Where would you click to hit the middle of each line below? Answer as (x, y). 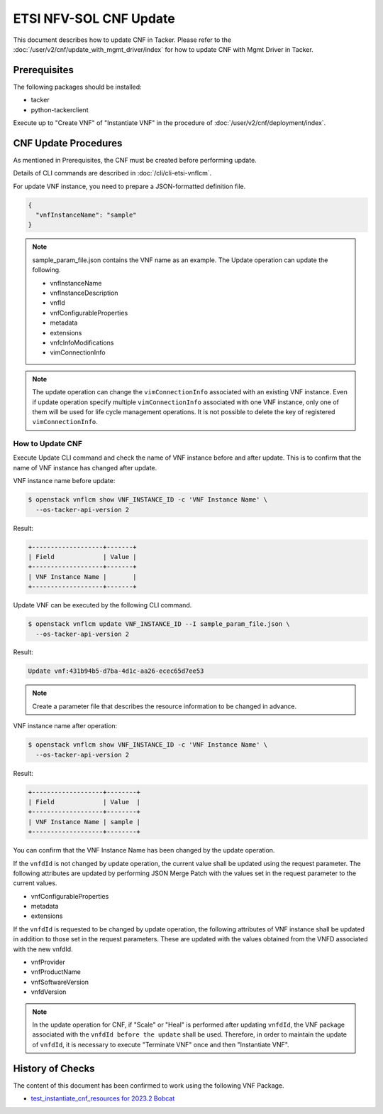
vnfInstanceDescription (84, 293)
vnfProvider (48, 962)
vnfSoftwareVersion (60, 982)
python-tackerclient (60, 109)
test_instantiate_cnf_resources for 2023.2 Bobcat (103, 1098)
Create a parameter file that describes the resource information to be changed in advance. (165, 706)
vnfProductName (56, 972)
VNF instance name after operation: (65, 726)
